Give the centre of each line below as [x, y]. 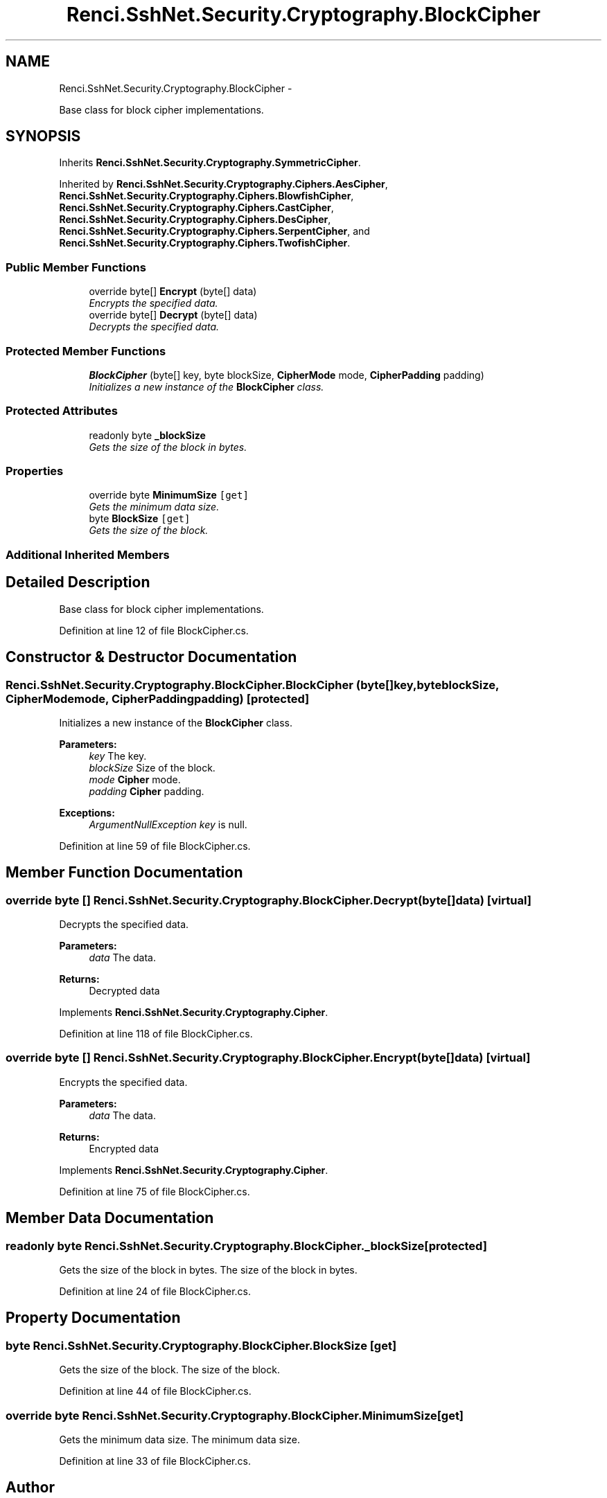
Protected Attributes [62, 411]
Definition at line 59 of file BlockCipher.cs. [155, 846]
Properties [35, 471]
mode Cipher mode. [135, 779]
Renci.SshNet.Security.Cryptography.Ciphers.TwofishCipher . [205, 243]
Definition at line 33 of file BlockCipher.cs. [155, 1461]
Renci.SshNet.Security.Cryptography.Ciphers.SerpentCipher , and [214, 231]
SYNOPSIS [43, 136]
